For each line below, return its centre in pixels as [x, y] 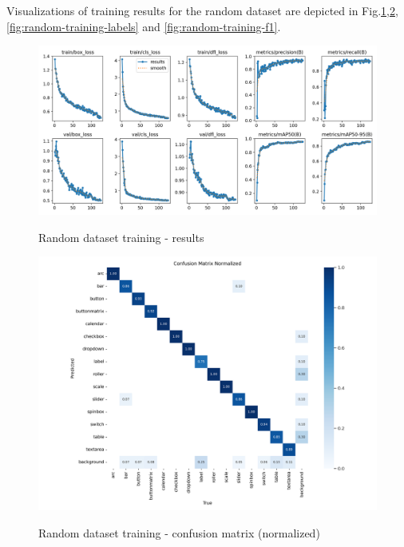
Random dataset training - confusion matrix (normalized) [179, 532]
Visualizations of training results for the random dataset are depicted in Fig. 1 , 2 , [202, 10]
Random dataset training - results [121, 237]
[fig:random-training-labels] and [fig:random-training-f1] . [144, 26]
